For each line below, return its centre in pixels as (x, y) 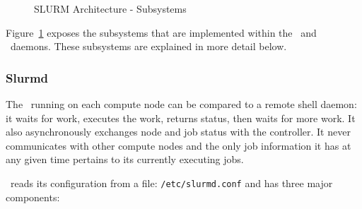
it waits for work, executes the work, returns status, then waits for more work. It (181, 118)
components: (33, 197)
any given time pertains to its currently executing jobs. (125, 159)
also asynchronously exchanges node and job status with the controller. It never (178, 132)
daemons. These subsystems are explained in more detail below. (148, 46)
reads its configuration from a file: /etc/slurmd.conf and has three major (171, 183)
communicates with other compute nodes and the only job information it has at (179, 145)
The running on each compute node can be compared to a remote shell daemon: (181, 104)
